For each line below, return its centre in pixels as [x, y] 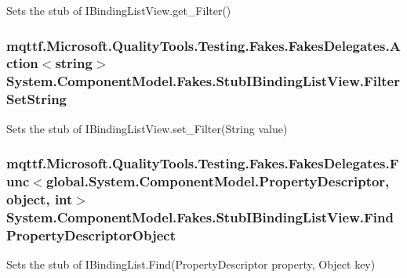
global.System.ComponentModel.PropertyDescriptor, [218, 181]
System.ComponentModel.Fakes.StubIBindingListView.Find [200, 217]
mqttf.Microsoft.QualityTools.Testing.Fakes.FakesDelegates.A [203, 45]
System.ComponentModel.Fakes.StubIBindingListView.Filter [203, 81]
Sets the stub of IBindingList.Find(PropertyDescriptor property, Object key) [191, 264]
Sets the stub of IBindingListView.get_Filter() [119, 10]
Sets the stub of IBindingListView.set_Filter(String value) [147, 128]
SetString [36, 99]
